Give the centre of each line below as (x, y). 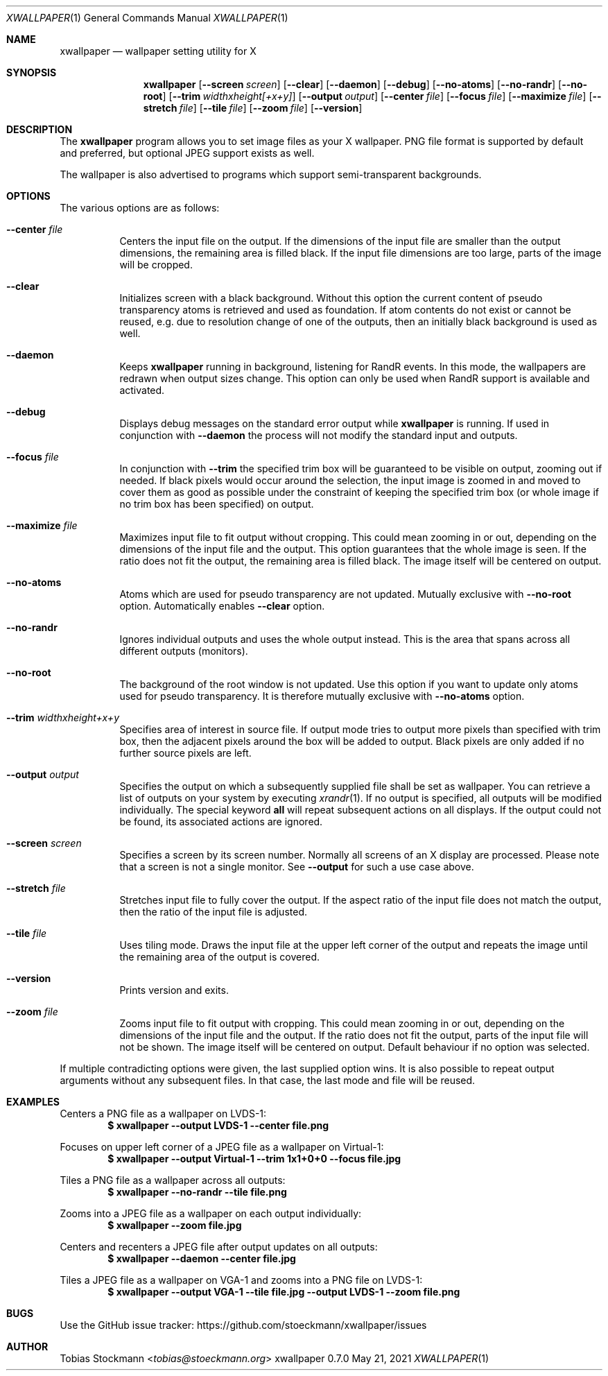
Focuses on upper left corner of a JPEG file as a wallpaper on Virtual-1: (222, 1147)
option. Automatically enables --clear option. (222, 606)
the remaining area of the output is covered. (220, 957)
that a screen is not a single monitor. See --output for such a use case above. (297, 867)
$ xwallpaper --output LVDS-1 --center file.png (218, 1125)
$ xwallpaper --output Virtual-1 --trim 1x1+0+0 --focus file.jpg (254, 1159)
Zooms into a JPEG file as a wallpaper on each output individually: (211, 1213)
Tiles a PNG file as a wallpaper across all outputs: (173, 1180)
